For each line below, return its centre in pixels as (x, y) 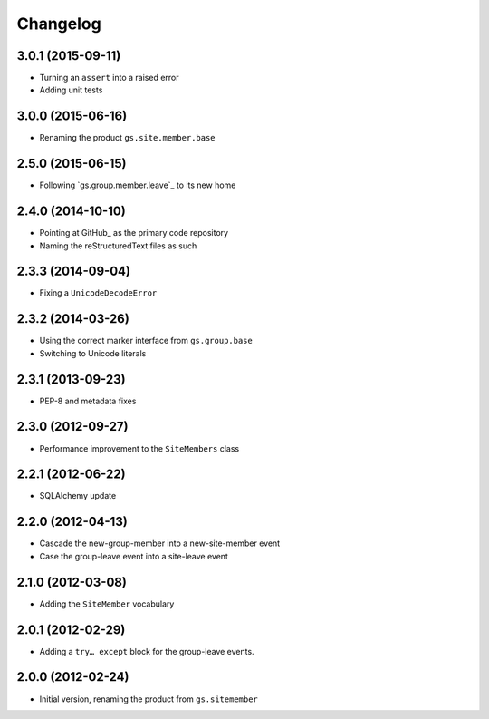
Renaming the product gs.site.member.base (128, 138)
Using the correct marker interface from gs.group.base (146, 341)
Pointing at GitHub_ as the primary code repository (134, 233)
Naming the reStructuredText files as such (118, 246)
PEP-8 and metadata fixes (88, 401)
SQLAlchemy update (78, 496)
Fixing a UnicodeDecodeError (98, 293)
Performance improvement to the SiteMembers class (139, 448)
